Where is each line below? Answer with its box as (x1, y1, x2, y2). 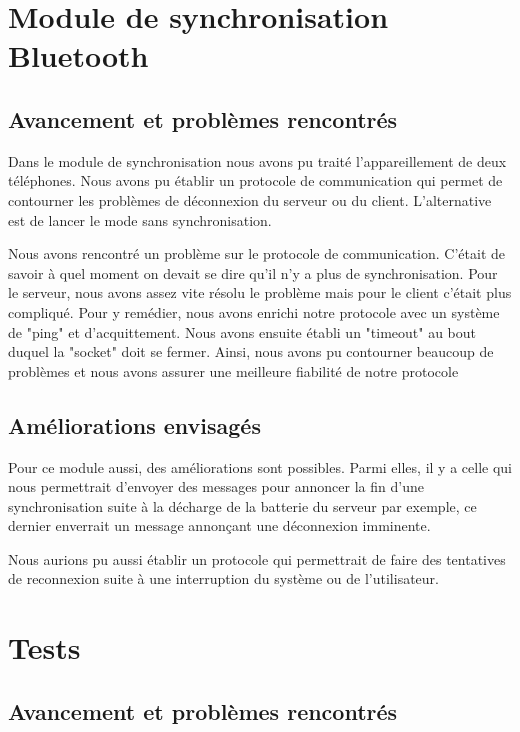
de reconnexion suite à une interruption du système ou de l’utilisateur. (8, 568, 439, 589)
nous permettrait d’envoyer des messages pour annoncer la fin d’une (8, 476, 424, 497)
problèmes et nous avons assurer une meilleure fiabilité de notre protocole (8, 360, 459, 381)
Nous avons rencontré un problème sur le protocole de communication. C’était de (8, 243, 506, 264)
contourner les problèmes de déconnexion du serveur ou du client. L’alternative (8, 189, 492, 210)
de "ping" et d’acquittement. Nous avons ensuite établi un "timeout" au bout (8, 321, 477, 342)
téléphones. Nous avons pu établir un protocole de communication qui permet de (8, 170, 503, 191)
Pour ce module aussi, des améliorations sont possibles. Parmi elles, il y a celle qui (8, 456, 512, 477)
